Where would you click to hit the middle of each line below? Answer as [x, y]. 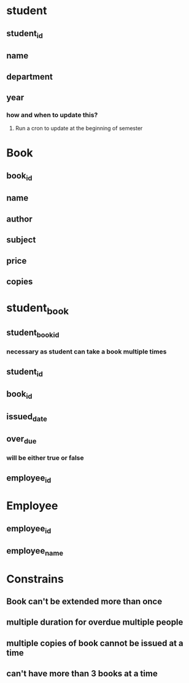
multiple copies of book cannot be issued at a [95, 643]
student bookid [33, 334]
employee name [35, 552]
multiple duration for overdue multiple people [95, 623]
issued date [27, 417]
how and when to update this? [52, 115]
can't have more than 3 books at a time [82, 673]
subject [21, 240]
